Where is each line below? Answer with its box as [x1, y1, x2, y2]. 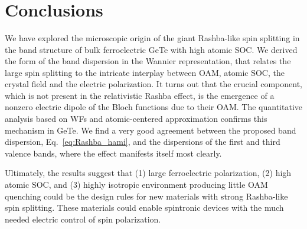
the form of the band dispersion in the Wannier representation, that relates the [5, 55, 291, 67]
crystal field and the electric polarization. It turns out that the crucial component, [5, 78, 302, 90]
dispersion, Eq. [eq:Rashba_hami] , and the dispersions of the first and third [5, 135, 280, 148]
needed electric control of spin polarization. [5, 213, 161, 225]
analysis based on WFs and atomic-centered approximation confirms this [5, 112, 267, 125]
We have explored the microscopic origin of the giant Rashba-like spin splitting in [5, 31, 300, 44]
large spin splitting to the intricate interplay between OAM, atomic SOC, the [5, 66, 285, 78]
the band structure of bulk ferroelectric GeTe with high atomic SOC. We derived [5, 43, 298, 55]
